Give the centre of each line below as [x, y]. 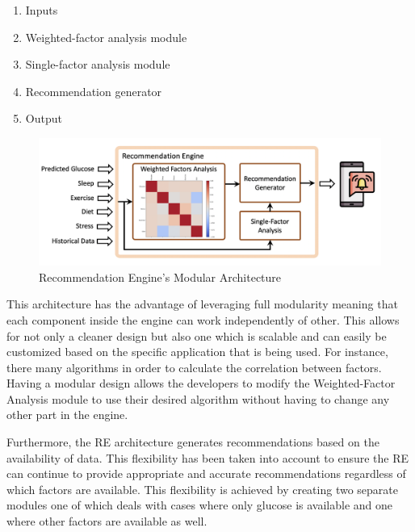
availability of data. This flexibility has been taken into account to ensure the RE [208, 457]
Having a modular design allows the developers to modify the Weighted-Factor [201, 383]
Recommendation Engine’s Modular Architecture [160, 276]
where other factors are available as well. [107, 521]
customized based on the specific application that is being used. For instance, [197, 352]
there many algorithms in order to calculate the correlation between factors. [194, 367]
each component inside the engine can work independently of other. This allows [203, 319]
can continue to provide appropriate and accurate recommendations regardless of [206, 473]
